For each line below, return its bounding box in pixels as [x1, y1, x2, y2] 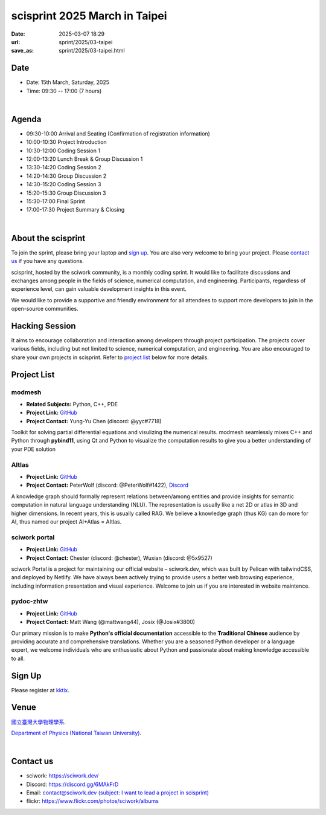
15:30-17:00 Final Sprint [26, 198, 86, 205]
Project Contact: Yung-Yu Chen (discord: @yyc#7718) [26, 417, 162, 424]
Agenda [11, 114, 42, 124]
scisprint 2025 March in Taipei [11, 9, 167, 22]
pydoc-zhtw [11, 597, 48, 606]
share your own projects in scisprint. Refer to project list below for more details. [11, 354, 209, 361]
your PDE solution [11, 445, 56, 453]
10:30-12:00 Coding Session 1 [26, 147, 101, 154]
